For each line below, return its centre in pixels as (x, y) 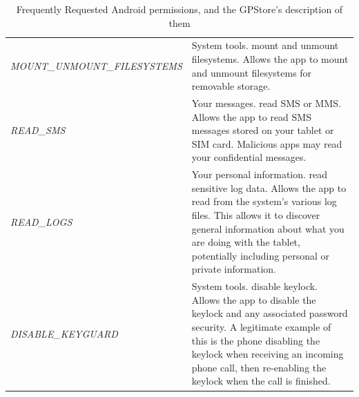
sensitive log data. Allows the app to (269, 187)
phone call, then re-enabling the (259, 367)
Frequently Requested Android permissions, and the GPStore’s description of (179, 9)
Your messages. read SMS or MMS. (266, 103)
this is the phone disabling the (256, 340)
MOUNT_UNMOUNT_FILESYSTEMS (96, 65)
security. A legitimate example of (261, 327)
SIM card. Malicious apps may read (267, 143)
